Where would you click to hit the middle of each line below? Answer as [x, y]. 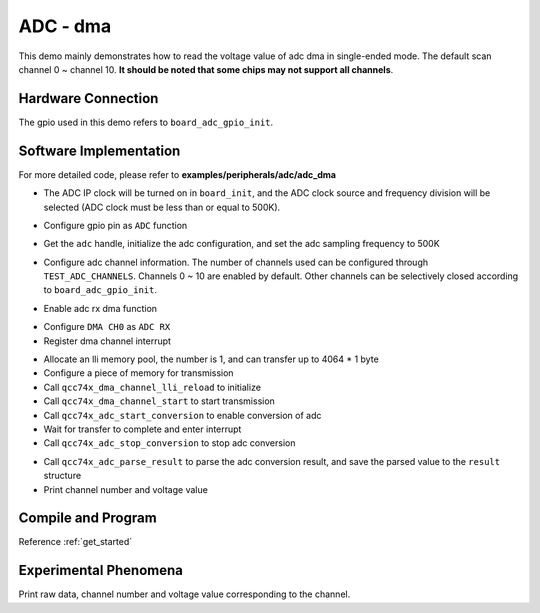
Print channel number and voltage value [126, 489]
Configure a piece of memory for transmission [138, 373]
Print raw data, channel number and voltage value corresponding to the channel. [184, 594]
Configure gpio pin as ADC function [115, 225]
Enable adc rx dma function [100, 308]
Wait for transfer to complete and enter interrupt [142, 429]
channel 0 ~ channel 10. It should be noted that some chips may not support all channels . [206, 69]
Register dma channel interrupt [107, 341]
